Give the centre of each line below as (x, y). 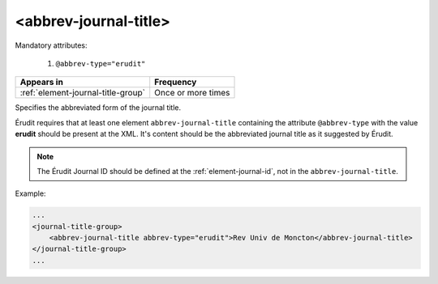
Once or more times (192, 93)
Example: (30, 193)
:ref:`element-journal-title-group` (83, 93)
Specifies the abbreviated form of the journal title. (98, 108)
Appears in (42, 83)
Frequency (176, 83)
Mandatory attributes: (52, 45)
